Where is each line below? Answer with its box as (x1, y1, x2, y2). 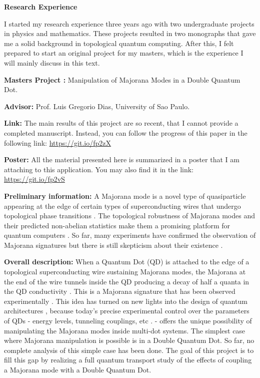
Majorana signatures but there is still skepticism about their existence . (4, 239, 223, 250)
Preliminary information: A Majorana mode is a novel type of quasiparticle (4, 190, 246, 201)
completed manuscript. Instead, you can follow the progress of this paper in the (4, 127, 247, 138)
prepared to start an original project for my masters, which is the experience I (4, 48, 243, 58)
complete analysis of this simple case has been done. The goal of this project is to (4, 344, 254, 355)
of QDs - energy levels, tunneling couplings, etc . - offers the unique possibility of (4, 315, 252, 326)
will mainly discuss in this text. (4, 57, 100, 68)
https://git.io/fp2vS (4, 174, 65, 184)
